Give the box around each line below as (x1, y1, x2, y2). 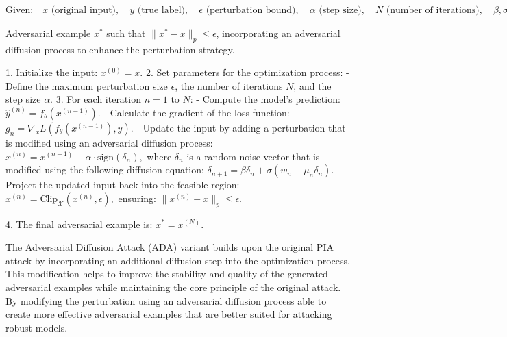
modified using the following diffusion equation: (5, 162, 204, 177)
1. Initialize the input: (5, 65, 98, 79)
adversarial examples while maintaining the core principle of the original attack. (5, 279, 341, 294)
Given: (5, 5, 34, 15)
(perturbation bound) (206, 5, 296, 15)
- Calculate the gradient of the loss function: (103, 105, 290, 119)
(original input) (51, 5, 116, 15)
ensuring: (118, 190, 156, 205)
